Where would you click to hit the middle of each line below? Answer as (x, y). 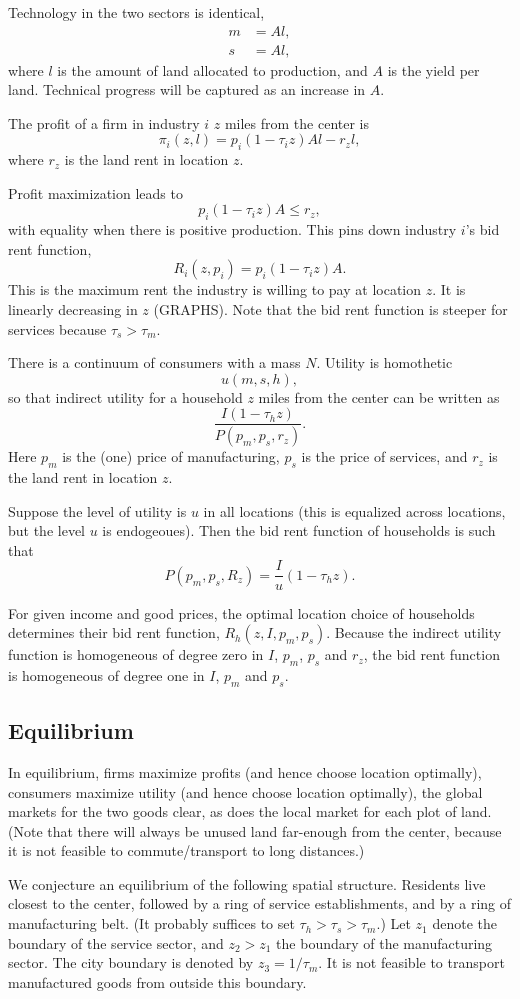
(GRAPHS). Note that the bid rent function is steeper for (330, 309)
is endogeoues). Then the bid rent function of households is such (299, 530)
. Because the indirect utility (414, 632)
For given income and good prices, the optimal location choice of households (241, 612)
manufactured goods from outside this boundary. (157, 981)
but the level (46, 530)
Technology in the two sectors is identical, (136, 12)
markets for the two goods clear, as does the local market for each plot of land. (250, 811)
